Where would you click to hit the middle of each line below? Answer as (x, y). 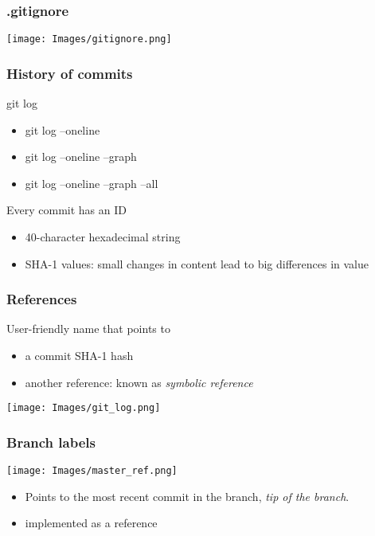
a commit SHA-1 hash (79, 356)
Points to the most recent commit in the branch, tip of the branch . (187, 496)
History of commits (70, 73)
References (42, 299)
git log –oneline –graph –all (92, 183)
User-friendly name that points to (88, 329)
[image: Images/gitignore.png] (89, 39)
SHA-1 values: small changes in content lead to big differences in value (197, 263)
